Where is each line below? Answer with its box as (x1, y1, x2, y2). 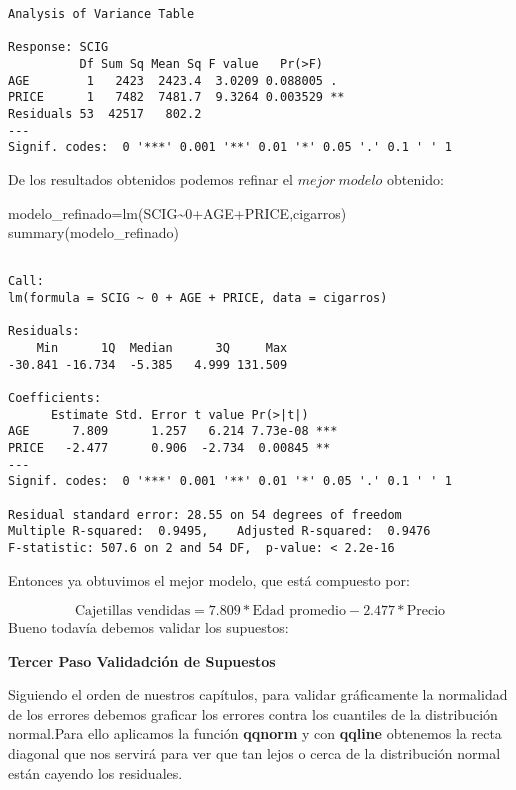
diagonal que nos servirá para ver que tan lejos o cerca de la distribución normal (8, 743, 501, 764)
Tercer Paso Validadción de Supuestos (8, 650, 276, 671)
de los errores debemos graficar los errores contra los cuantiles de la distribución (8, 703, 498, 724)
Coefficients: (8, 390, 102, 405)
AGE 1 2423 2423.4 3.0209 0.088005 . (8, 73, 338, 88)
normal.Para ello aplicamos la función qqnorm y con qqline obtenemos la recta (8, 723, 502, 744)
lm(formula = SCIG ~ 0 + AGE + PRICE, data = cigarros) (8, 291, 388, 305)
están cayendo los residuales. (8, 762, 183, 783)
